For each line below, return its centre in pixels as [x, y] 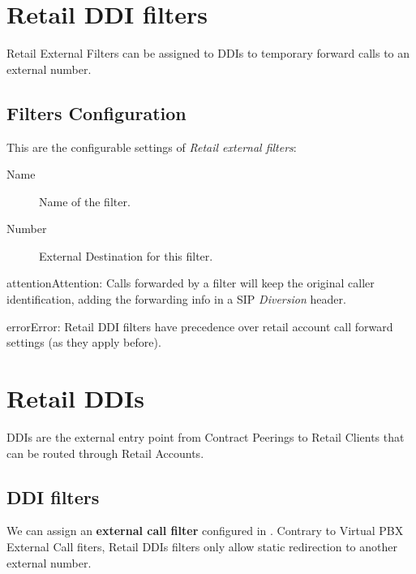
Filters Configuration [96, 112]
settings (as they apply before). [84, 342]
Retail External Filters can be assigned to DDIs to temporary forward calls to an [208, 53]
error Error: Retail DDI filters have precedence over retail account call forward [200, 326]
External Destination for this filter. [126, 255]
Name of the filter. [85, 201]
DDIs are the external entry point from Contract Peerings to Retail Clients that [206, 436]
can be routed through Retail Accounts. [105, 453]
